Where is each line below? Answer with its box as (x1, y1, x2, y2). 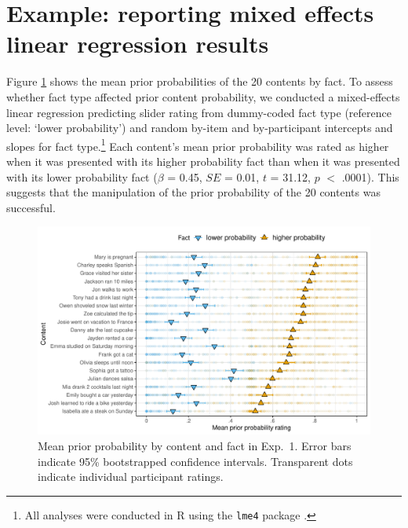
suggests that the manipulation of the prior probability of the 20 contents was (6, 184, 381, 200)
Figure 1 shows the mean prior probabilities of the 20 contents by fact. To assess (6, 73, 393, 90)
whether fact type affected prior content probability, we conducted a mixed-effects (6, 88, 400, 104)
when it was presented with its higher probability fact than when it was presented (6, 152, 400, 169)
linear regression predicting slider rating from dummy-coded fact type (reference (6, 104, 392, 120)
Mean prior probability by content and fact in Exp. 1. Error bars (38, 437, 352, 453)
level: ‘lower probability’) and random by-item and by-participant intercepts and (6, 119, 393, 136)
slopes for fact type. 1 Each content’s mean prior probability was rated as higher (6, 135, 389, 154)
